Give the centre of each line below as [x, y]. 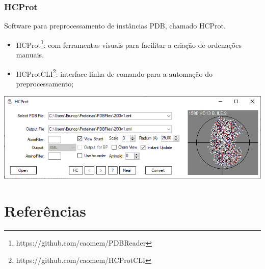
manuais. [30, 55]
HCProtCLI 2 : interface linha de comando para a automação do [114, 73]
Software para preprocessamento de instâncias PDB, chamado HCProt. [115, 26]
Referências [45, 211]
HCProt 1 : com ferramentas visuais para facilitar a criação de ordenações [129, 44]
